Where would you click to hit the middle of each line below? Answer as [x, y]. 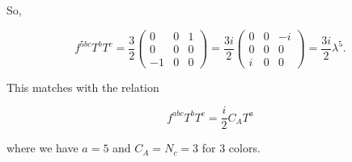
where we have [42, 148]
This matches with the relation [83, 87]
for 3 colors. [231, 148]
